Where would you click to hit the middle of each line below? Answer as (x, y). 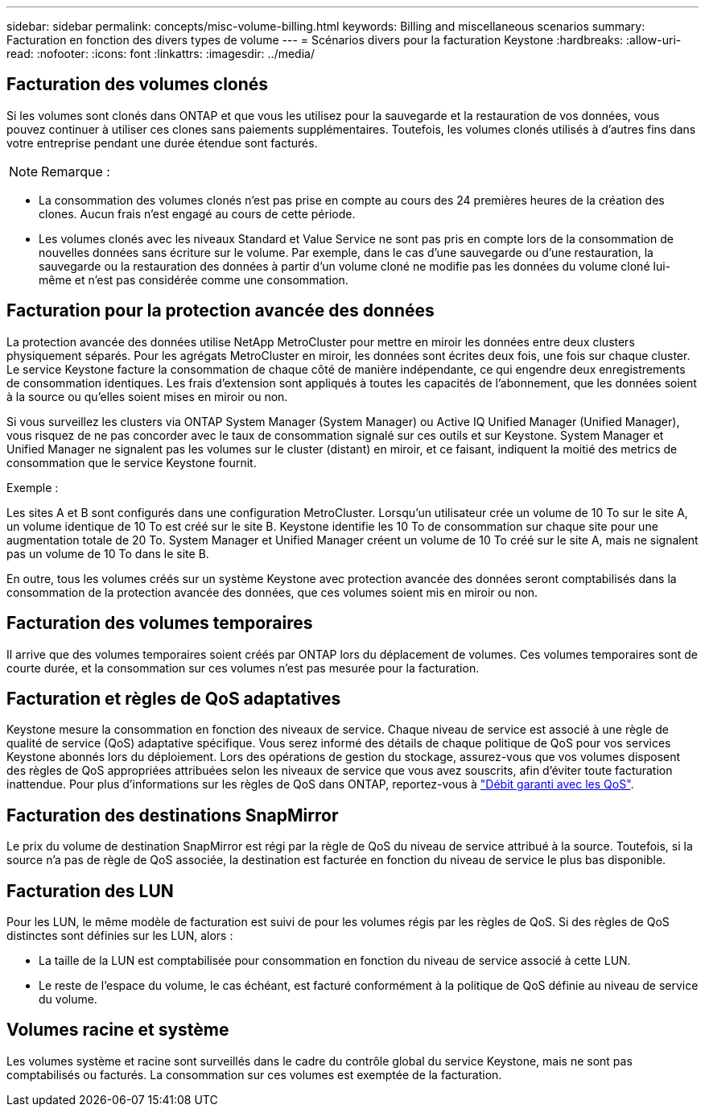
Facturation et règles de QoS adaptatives (174, 698)
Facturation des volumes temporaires (160, 623)
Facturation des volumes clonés (138, 85)
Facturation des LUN (90, 891)
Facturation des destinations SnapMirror (173, 815)
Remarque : (76, 171)
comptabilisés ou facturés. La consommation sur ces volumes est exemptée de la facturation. (254, 1074)
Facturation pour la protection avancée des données (221, 311)
